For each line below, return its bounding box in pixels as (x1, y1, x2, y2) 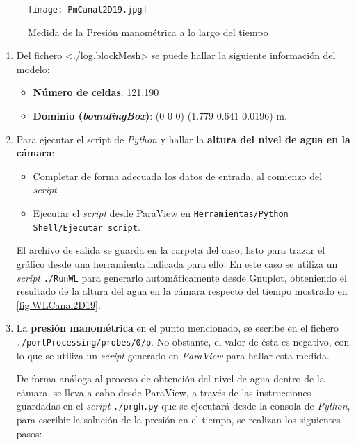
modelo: (16, 61, 50, 76)
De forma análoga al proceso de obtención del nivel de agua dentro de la (16, 371, 325, 386)
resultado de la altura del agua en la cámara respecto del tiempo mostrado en (16, 284, 348, 298)
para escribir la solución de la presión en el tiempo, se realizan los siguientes (16, 412, 341, 427)
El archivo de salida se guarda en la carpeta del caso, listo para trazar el (16, 243, 325, 257)
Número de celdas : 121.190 (33, 85, 159, 99)
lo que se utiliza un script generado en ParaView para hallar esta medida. (16, 348, 330, 362)
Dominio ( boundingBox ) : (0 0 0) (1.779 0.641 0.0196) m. (33, 108, 287, 123)
